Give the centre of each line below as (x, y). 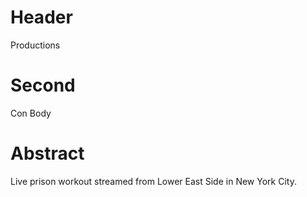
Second (43, 85)
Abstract (47, 153)
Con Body (31, 113)
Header (41, 17)
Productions (35, 45)
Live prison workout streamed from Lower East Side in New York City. (153, 181)
